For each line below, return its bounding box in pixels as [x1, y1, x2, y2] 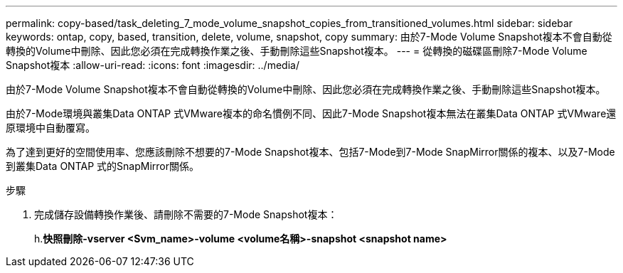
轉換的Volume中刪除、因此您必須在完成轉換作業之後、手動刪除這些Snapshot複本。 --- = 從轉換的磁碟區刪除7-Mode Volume [6, 45, 587, 57]
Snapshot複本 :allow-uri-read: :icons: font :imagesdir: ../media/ [6, 59, 299, 71]
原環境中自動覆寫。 [6, 122, 95, 134]
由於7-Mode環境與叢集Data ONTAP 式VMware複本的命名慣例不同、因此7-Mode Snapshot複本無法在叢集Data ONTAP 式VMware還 [6, 107, 617, 119]
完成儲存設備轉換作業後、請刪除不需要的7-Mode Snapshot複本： [34, 208, 338, 220]
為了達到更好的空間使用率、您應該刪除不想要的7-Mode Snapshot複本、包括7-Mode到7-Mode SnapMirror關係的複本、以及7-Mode [6, 146, 615, 158]
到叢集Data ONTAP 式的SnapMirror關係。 [6, 160, 199, 172]
